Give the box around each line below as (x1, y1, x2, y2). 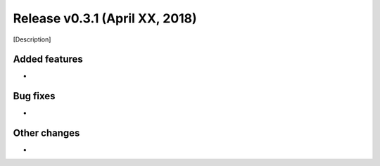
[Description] (13, 35, 51, 44)
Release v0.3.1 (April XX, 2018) (13, 11, 197, 26)
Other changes (13, 127, 80, 139)
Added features (13, 53, 84, 65)
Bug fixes (13, 90, 56, 102)
